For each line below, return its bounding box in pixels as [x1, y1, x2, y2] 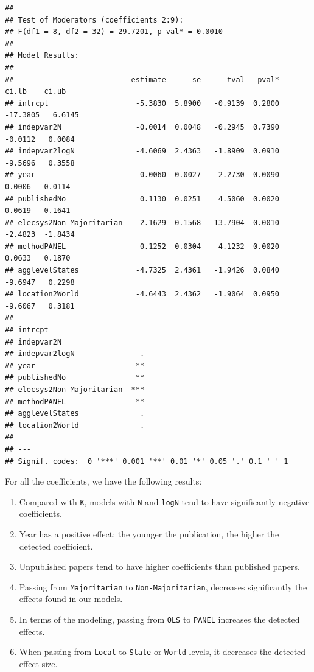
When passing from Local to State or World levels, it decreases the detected [19, 645, 306, 658]
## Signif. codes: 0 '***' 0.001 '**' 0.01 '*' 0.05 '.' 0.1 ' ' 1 [5, 457, 288, 466]
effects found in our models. [19, 592, 123, 605]
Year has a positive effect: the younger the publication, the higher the [19, 528, 279, 540]
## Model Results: [5, 51, 79, 60]
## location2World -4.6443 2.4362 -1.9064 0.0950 [5, 290, 280, 299]
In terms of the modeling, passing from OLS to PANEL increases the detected [19, 613, 300, 626]
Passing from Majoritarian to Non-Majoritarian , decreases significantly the [19, 580, 307, 593]
